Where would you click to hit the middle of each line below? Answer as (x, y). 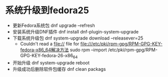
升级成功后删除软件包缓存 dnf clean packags (59, 69)
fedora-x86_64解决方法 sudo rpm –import (64, 50)
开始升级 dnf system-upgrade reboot (51, 63)
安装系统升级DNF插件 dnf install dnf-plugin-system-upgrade (76, 31)
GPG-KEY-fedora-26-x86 (47, 55)
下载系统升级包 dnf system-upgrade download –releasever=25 (78, 38)
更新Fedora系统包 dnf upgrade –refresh (54, 25)
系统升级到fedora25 (47, 10)
